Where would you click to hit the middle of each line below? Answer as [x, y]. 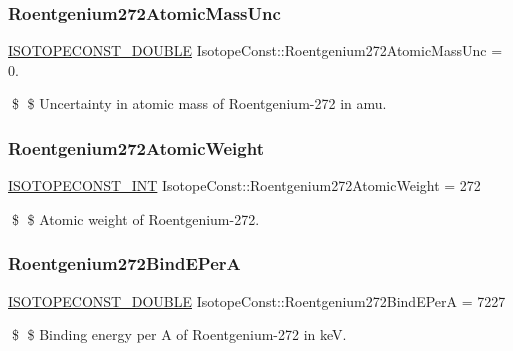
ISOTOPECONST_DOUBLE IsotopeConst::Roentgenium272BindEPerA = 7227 [257, 300]
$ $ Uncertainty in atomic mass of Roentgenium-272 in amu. [199, 103]
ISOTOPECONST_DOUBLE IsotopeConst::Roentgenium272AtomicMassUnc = [255, 50]
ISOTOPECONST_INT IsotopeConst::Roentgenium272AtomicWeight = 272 [244, 185]
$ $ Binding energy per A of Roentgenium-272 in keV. [179, 334]
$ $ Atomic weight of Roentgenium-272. [135, 218]
